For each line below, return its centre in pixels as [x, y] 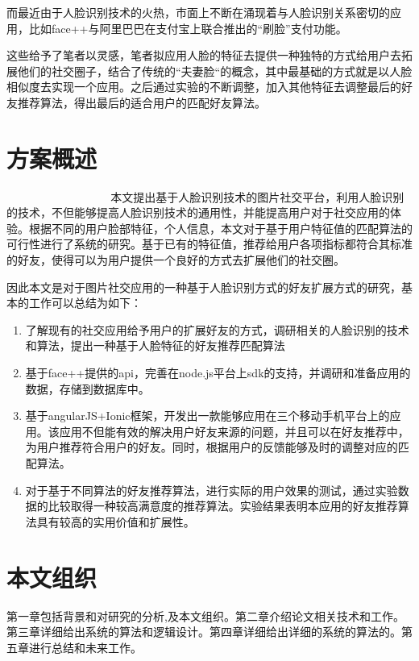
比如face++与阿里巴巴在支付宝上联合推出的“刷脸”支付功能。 [188, 28]
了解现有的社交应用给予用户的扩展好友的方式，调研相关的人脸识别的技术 [217, 329]
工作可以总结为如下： [85, 303]
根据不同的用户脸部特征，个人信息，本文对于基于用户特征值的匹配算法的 [220, 228]
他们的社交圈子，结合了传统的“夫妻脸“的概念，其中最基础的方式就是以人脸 [215, 71]
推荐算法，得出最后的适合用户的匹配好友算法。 [141, 102]
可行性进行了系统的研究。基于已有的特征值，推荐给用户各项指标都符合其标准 [209, 244]
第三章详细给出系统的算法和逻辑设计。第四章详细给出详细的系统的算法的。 [204, 632]
